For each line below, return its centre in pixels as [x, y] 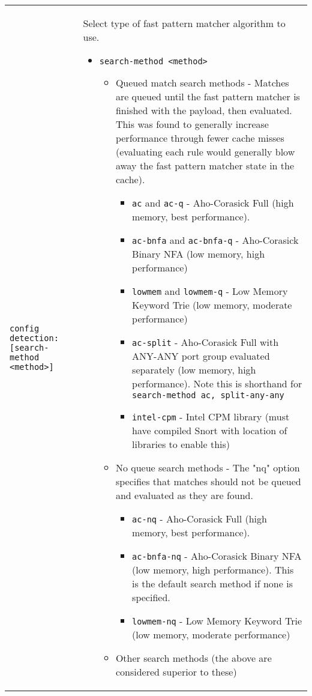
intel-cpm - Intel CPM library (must [211, 416]
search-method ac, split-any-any [208, 395]
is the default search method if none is [212, 583]
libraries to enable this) [181, 444]
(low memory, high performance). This [213, 570]
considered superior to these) [176, 672]
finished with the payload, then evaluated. [204, 110]
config [25, 328]
